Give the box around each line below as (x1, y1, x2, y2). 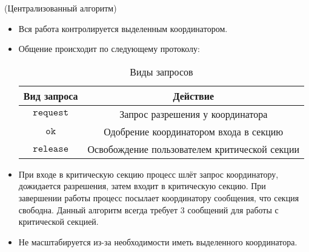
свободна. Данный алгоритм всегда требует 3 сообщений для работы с (18, 203, 279, 216)
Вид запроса (23, 88, 78, 103)
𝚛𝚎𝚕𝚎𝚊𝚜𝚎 (33, 144, 69, 154)
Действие (173, 88, 214, 103)
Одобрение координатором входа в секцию (104, 124, 284, 138)
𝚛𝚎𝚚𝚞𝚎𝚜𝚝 (33, 108, 69, 118)
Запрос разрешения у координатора (119, 106, 268, 121)
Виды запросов (130, 64, 193, 79)
